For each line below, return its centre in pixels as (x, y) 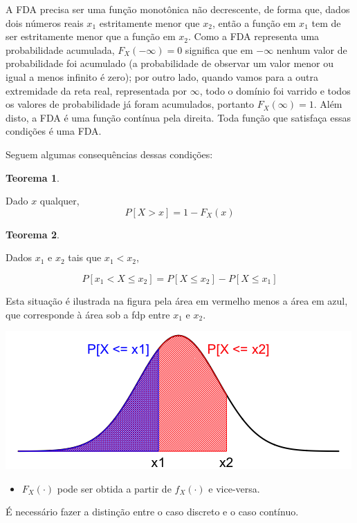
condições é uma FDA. (54, 131)
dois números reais (45, 22)
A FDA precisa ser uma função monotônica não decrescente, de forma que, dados (178, 9)
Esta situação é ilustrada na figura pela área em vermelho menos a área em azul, (177, 300)
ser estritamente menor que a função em (91, 36)
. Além (328, 104)
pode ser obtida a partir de (114, 488)
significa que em (219, 49)
